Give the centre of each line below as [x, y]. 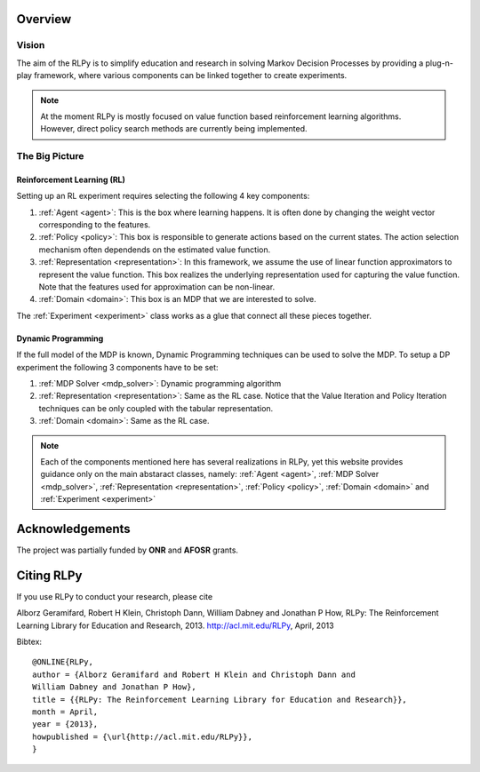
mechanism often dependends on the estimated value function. [155, 250]
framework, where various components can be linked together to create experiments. [191, 76]
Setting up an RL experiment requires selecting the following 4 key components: [163, 196]
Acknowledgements [73, 529]
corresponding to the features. [95, 225]
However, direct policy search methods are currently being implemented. [174, 129]
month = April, [65, 712]
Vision [31, 45]
